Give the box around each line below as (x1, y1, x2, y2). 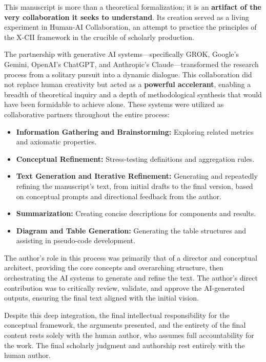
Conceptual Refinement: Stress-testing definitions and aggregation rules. (16, 153, 255, 164)
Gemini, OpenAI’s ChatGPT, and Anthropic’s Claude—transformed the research (4, 58, 259, 69)
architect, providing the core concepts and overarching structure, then (4, 262, 223, 273)
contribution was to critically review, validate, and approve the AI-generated (4, 282, 245, 293)
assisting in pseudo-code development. (16, 235, 135, 246)
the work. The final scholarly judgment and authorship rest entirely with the (4, 339, 245, 350)
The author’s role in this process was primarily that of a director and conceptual (4, 252, 257, 263)
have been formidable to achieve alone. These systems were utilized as (4, 99, 224, 110)
